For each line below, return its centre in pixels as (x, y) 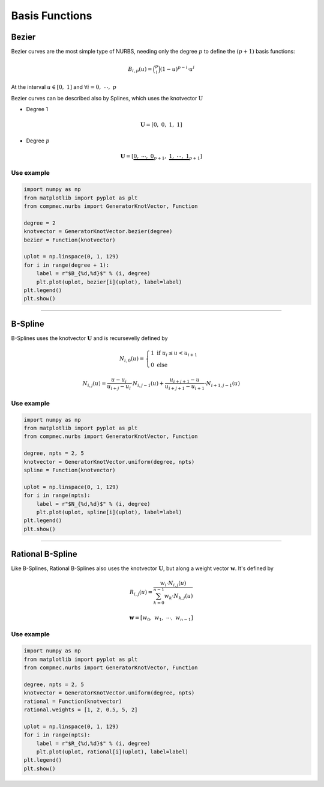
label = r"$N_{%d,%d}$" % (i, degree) (93, 504)
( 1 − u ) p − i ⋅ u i (177, 68)
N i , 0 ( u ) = (132, 359)
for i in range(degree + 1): (67, 265)
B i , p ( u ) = (140, 70)
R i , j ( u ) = (141, 593)
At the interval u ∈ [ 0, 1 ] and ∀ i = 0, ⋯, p (64, 87)
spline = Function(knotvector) (70, 470)
